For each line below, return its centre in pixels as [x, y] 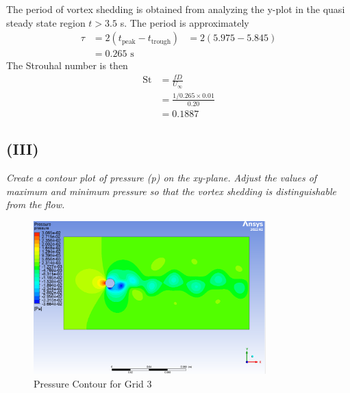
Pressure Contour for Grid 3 [93, 383]
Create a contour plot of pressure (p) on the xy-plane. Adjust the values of [162, 178]
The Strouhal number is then [67, 65]
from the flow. [36, 204]
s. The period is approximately [185, 22]
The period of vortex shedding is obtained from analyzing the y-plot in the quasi [176, 9]
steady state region [46, 22]
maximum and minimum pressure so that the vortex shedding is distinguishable [171, 191]
